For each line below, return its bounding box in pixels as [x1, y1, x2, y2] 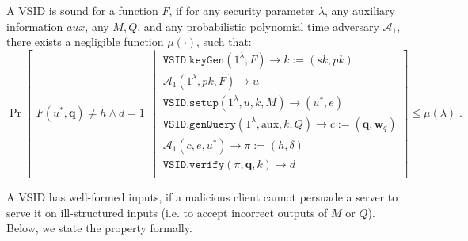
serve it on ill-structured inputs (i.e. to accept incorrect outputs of [6, 204, 328, 220]
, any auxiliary [325, 2, 395, 18]
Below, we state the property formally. [6, 220, 192, 236]
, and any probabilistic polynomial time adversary [137, 17, 379, 34]
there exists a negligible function [6, 33, 164, 50]
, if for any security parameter [169, 2, 315, 18]
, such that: [196, 33, 252, 50]
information [6, 17, 63, 34]
